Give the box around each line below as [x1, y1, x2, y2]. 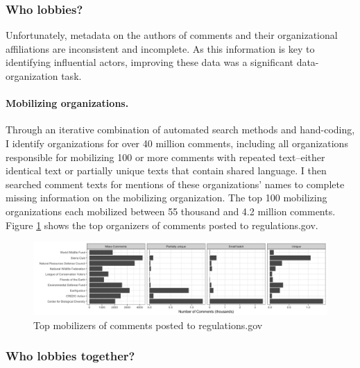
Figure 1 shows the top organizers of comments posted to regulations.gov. [6, 217, 318, 232]
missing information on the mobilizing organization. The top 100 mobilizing [6, 190, 327, 205]
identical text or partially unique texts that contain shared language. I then [6, 163, 327, 178]
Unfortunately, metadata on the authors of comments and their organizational [6, 28, 338, 42]
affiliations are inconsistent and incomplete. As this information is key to [6, 41, 315, 56]
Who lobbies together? [6, 347, 135, 365]
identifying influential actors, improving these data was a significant [6, 55, 293, 69]
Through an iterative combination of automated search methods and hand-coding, [6, 122, 355, 137]
